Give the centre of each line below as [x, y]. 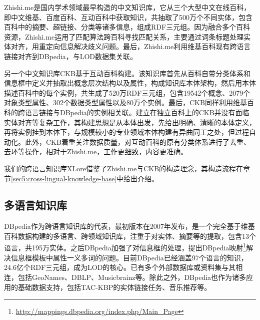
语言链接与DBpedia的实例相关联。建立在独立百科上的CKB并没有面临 [137, 112]
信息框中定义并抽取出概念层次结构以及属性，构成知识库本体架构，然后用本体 [130, 83]
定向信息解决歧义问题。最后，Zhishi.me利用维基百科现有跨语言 [148, 46]
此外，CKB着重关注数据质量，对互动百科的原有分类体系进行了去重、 [137, 141]
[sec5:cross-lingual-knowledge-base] [64, 178]
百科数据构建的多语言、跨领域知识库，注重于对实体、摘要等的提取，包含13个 [130, 236]
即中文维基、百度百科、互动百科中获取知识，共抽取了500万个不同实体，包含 [128, 17]
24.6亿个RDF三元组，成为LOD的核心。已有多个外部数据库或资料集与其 [120, 267]
